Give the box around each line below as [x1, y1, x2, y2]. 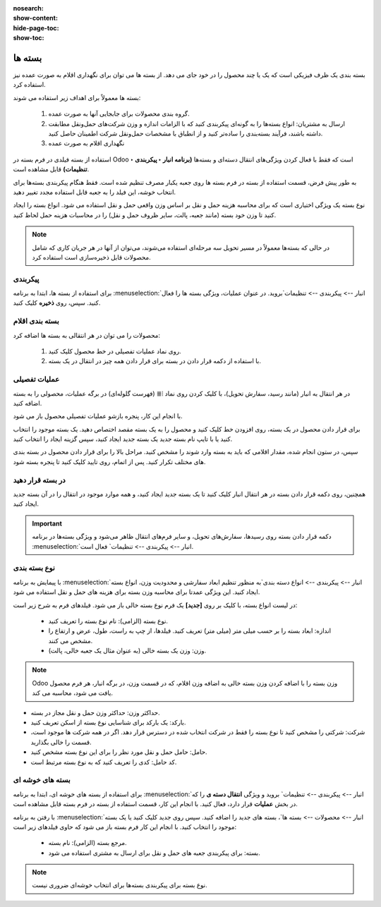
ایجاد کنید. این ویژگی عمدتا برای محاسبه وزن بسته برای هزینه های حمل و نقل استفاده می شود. [13, 588, 260, 596]
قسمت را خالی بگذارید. [30, 738, 92, 746]
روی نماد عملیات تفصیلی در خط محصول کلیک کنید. [48, 347, 181, 355]
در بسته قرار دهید [13, 475, 66, 485]
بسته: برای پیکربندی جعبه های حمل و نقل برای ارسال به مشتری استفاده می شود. [48, 848, 260, 857]
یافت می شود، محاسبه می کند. [32, 688, 113, 698]
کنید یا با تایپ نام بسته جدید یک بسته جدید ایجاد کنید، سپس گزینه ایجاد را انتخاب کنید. [13, 434, 233, 444]
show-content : [13, 14, 58, 23]
